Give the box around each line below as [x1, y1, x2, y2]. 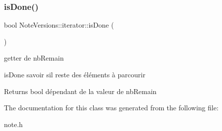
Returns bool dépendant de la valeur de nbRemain [4, 86, 157, 96]
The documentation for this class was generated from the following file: [4, 102, 219, 113]
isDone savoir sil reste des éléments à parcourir [4, 69, 146, 79]
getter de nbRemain [4, 53, 64, 63]
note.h [4, 119, 23, 129]
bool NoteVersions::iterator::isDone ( [4, 20, 114, 30]
